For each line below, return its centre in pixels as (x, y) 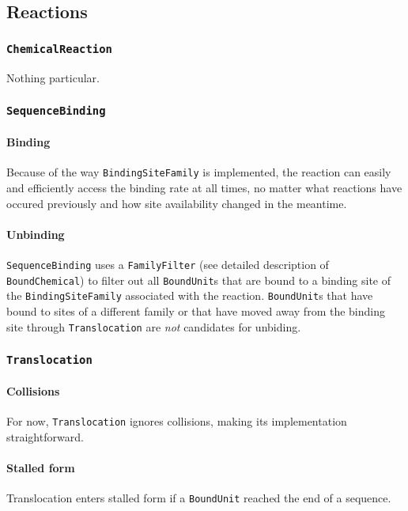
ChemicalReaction (59, 49)
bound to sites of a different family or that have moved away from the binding (196, 310)
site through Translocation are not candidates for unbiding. (154, 326)
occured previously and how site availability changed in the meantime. (177, 203)
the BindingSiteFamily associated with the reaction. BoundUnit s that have (190, 295)
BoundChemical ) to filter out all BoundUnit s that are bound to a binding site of (199, 280)
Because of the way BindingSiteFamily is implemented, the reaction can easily (199, 172)
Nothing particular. (53, 77)
